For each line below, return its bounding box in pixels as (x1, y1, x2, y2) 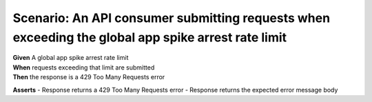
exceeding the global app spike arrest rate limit (12, 30, 287, 45)
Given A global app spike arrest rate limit (12, 54, 129, 62)
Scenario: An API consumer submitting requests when (12, 10, 331, 25)
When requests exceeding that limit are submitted (12, 63, 155, 72)
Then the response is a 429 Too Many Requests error (12, 73, 165, 81)
